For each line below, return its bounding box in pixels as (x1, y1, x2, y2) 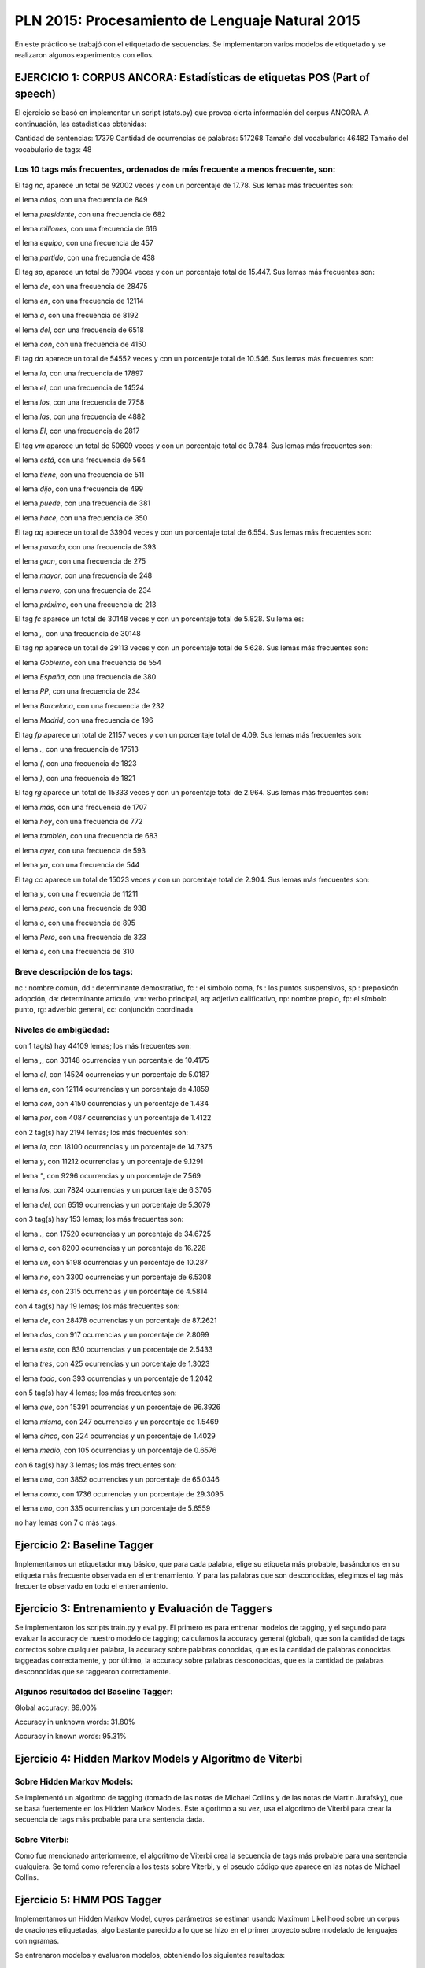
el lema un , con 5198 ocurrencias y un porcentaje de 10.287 (14, 1258, 209, 1267)
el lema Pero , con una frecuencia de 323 (14, 933, 147, 942)
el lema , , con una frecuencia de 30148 (14, 628, 141, 638)
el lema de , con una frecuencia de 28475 (14, 282, 148, 291)
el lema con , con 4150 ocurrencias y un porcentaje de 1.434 (14, 1099, 209, 1108)
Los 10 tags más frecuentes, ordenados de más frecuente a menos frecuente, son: (14, 164, 336, 175)
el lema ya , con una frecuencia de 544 (14, 860, 140, 870)
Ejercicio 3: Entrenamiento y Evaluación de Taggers (14, 1602, 273, 1615)
